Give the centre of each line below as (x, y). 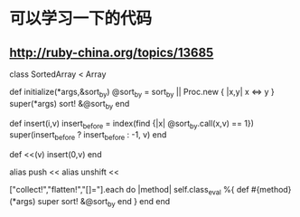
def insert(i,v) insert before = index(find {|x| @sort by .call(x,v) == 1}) (132, 124)
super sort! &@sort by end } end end (104, 202)
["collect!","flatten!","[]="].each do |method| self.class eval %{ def (130, 191)
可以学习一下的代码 (81, 19)
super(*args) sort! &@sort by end (70, 104)
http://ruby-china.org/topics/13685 (112, 52)
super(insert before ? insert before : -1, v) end (88, 136)
